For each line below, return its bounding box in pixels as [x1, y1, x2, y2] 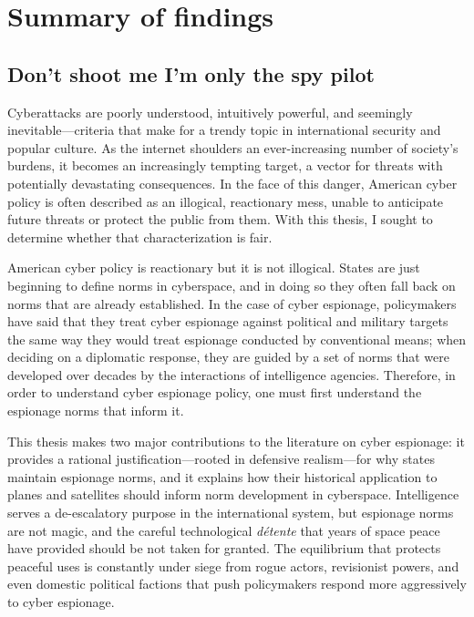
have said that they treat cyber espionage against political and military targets [7, 312, 448, 331]
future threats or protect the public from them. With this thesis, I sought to [7, 210, 433, 229]
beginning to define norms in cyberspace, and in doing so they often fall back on [7, 275, 456, 294]
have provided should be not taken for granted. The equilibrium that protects [7, 539, 441, 558]
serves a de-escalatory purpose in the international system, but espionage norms [7, 503, 454, 522]
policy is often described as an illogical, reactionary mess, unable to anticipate [7, 191, 444, 211]
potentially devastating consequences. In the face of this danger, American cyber [7, 173, 458, 192]
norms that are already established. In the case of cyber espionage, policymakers [7, 293, 457, 313]
